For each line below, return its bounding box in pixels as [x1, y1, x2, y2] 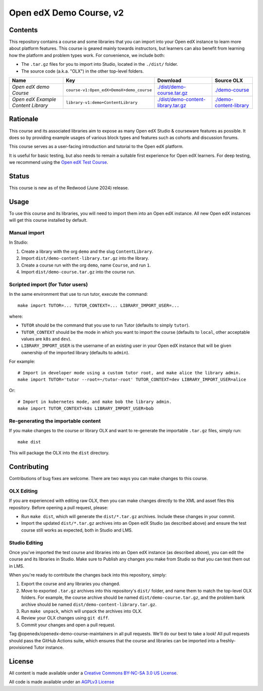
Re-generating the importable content [9, 417, 101, 424]
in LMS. [9, 563, 24, 569]
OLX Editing [9, 487, 38, 494]
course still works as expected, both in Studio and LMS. [21, 527, 133, 533]
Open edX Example [12, 96, 56, 103]
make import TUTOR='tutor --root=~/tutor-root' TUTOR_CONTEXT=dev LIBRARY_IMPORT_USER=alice [18, 377, 246, 383]
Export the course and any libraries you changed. [21, 581, 120, 587]
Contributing [9, 462, 49, 471]
